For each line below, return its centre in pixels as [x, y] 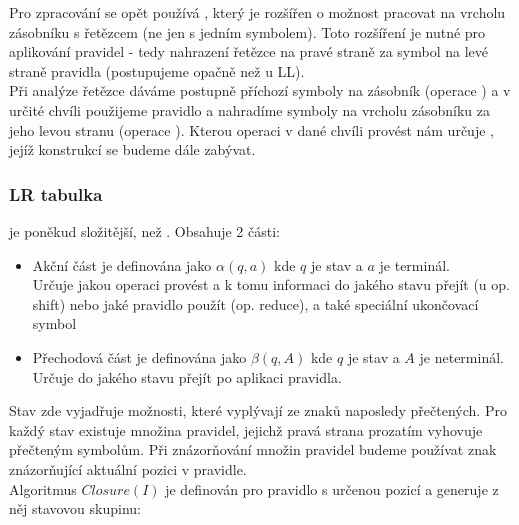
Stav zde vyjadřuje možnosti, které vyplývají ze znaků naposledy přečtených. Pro [258, 410]
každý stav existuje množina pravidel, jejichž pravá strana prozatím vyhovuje [246, 429]
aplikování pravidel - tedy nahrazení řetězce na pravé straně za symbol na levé [249, 51]
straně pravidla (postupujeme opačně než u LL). [157, 70]
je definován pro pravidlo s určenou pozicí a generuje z [332, 488]
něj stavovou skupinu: [75, 508]
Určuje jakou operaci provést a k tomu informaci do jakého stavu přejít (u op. [271, 284]
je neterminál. [461, 356]
